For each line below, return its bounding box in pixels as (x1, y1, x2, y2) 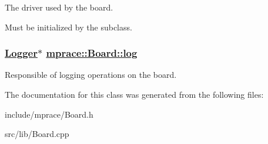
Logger (5, 46, 38, 60)
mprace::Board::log (46, 46, 138, 60)
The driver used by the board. (5, 1, 113, 13)
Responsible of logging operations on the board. (5, 68, 177, 81)
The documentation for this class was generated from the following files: (5, 88, 264, 100)
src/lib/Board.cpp (5, 128, 69, 140)
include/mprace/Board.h (5, 108, 93, 120)
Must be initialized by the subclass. (5, 20, 132, 33)
